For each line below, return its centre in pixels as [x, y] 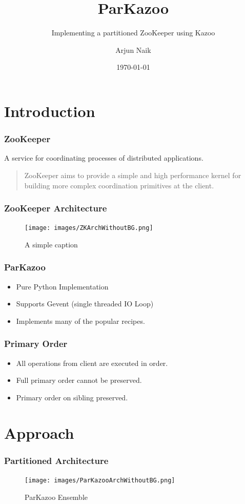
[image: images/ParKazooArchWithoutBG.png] [100, 481]
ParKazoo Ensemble [56, 497]
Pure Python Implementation [62, 286]
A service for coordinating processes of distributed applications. [104, 158]
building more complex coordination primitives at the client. [119, 185]
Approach [39, 432]
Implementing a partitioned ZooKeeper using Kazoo [133, 33]
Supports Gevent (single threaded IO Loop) [85, 304]
